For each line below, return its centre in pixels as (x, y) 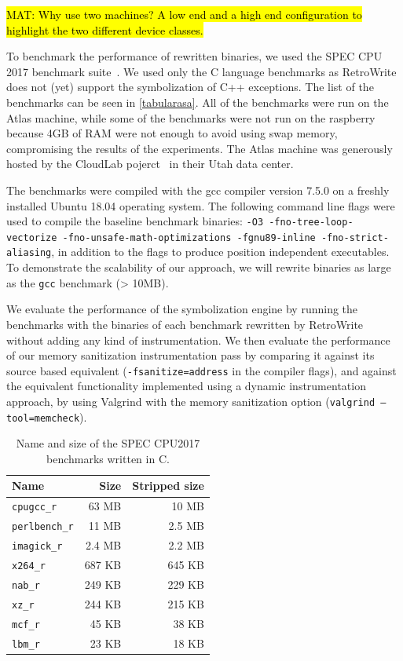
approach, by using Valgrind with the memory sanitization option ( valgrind (191, 401)
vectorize (32, 237)
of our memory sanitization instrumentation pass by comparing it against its (191, 355)
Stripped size (168, 486)
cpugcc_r (35, 508)
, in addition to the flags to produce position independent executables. (220, 252)
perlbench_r (43, 527)
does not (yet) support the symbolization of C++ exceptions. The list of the (190, 87)
